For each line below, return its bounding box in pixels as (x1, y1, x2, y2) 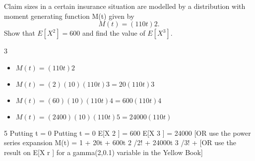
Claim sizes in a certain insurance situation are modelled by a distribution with (4, 1, 246, 11)
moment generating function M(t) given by (4, 10, 134, 21)
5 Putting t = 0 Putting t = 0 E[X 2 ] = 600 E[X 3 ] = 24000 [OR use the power (4, 127, 251, 138)
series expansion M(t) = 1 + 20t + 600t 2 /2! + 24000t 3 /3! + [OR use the (4, 137, 236, 148)
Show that (4, 28, 35, 38)
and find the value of (82, 28, 145, 38)
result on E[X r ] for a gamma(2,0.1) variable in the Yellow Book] (4, 147, 203, 157)
